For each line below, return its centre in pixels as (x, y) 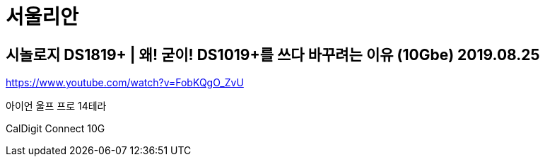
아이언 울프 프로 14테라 (56, 106)
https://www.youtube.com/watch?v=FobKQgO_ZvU (125, 83)
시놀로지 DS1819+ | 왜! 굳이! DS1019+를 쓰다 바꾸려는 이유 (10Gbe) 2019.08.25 (273, 54)
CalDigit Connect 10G (55, 129)
